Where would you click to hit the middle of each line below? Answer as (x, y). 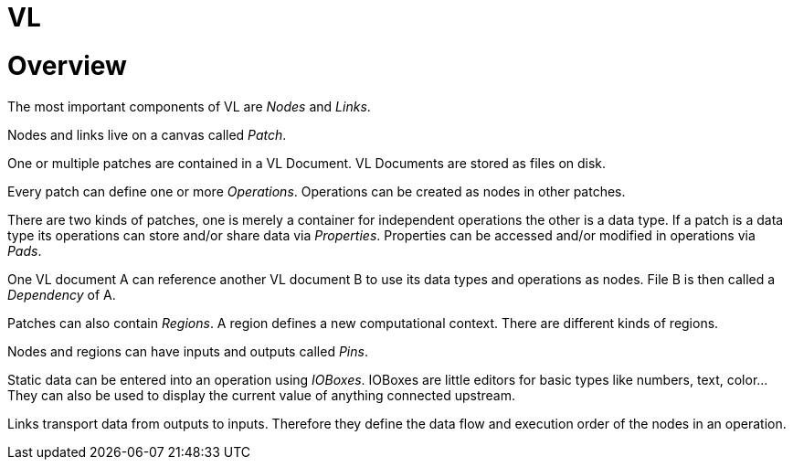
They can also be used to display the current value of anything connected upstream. (261, 395)
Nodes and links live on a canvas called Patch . (147, 134)
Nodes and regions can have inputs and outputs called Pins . (188, 351)
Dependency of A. (62, 294)
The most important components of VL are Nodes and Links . (189, 106)
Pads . (25, 250)
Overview (67, 65)
